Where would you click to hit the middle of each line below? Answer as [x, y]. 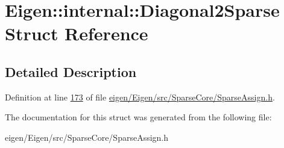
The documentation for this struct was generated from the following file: [138, 117]
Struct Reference [77, 33]
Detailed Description [71, 71]
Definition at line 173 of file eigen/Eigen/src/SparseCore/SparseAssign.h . [140, 97]
